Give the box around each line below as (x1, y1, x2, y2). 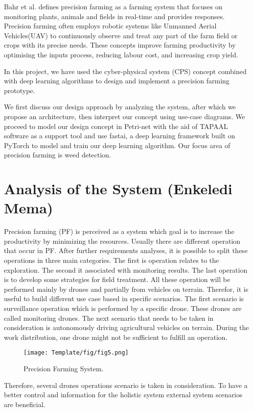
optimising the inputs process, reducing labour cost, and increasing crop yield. (4, 49, 238, 59)
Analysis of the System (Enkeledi (4, 179, 232, 199)
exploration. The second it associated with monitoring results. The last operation (4, 264, 248, 275)
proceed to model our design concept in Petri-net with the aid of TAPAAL (4, 121, 228, 131)
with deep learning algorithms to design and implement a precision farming (4, 76, 230, 86)
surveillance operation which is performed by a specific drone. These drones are (4, 303, 242, 313)
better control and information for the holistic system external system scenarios (4, 389, 243, 400)
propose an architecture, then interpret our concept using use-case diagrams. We (4, 111, 245, 121)
